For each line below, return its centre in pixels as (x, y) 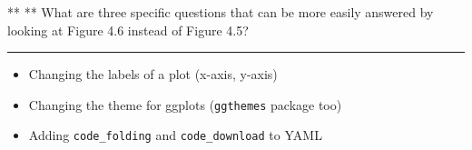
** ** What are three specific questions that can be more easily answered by (221, 12)
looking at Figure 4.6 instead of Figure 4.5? (128, 30)
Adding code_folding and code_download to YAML (175, 135)
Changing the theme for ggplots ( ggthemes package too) (185, 104)
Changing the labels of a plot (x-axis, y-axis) (153, 74)
